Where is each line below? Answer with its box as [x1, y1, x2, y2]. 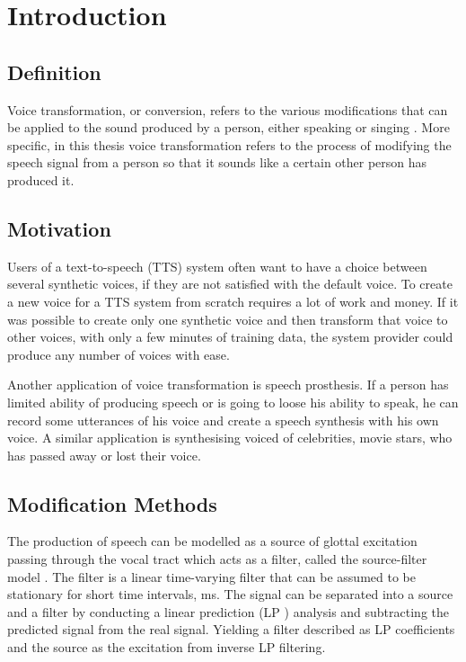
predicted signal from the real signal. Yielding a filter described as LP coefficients [7, 620, 455, 639]
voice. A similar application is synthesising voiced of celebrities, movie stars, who [7, 428, 453, 447]
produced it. [7, 170, 75, 189]
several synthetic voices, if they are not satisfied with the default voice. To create [7, 274, 453, 293]
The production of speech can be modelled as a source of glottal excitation [7, 532, 418, 550]
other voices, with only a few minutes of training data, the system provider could [7, 327, 453, 346]
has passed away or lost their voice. [7, 445, 201, 464]
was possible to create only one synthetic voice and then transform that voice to [7, 309, 448, 328]
